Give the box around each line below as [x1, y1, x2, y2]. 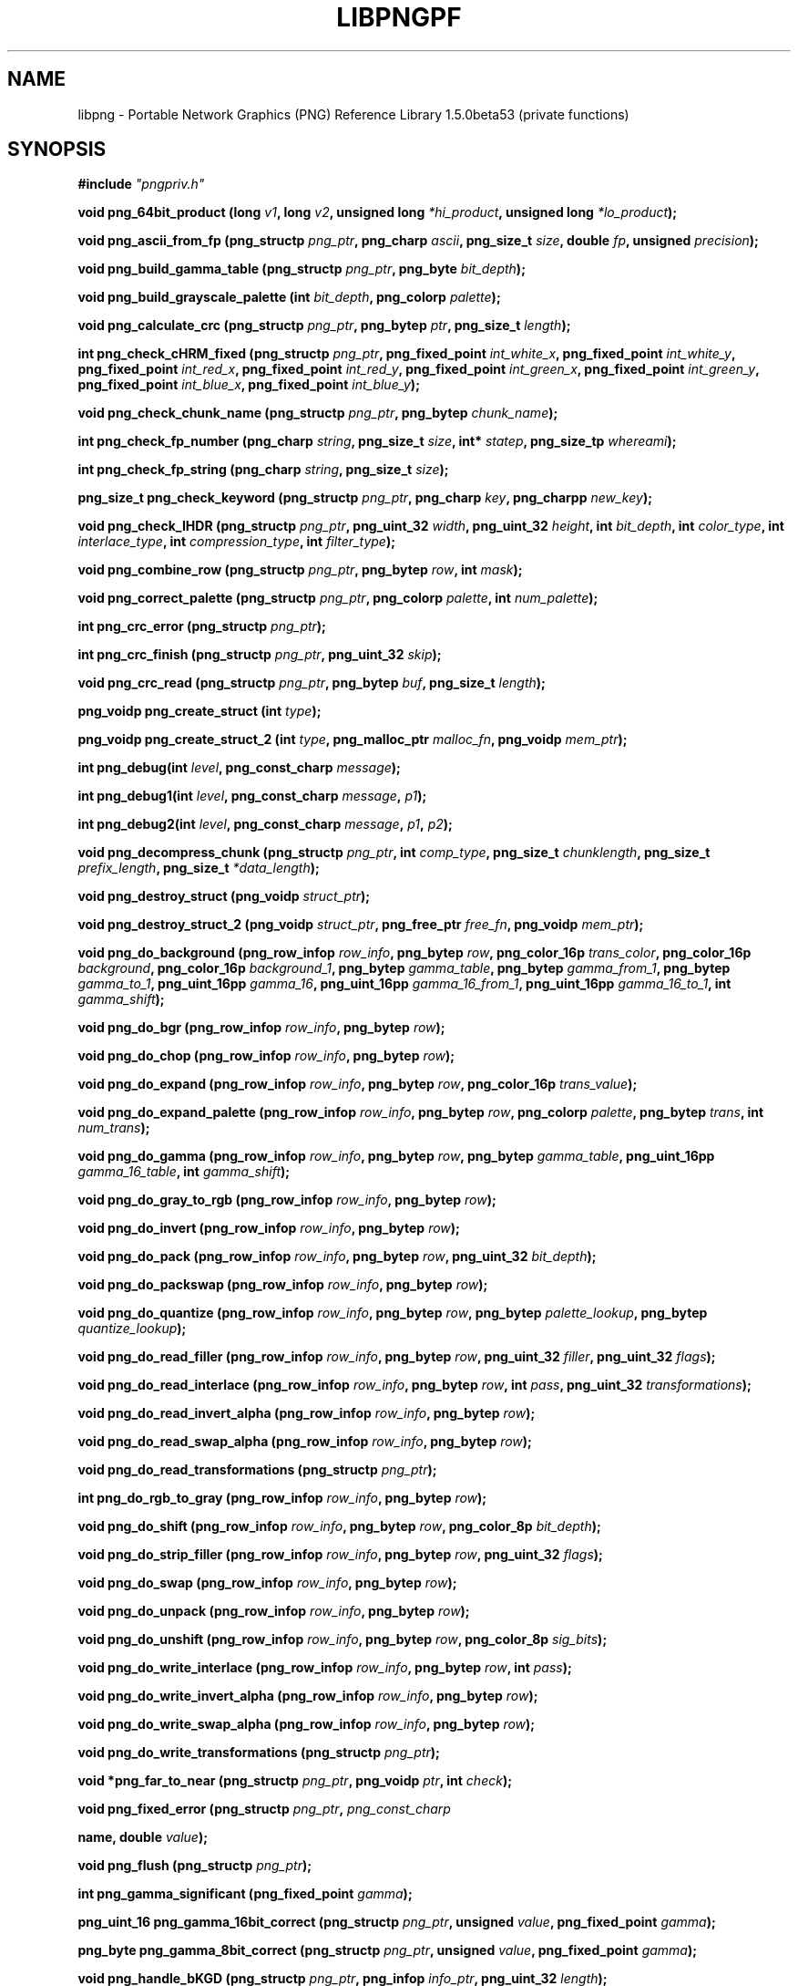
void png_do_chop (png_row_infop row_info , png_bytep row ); [77, 1048, 455, 1064]
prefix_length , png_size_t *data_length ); [77, 860, 320, 876]
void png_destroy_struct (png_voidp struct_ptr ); [77, 888, 371, 905]
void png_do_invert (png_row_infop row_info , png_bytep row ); [77, 1220, 460, 1236]
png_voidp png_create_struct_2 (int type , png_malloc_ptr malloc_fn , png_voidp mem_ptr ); [77, 731, 628, 748]
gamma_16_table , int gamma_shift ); [77, 1164, 291, 1180]
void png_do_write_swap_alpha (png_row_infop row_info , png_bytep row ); [77, 1716, 536, 1733]
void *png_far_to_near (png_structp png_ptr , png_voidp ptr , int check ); [77, 1773, 512, 1789]
